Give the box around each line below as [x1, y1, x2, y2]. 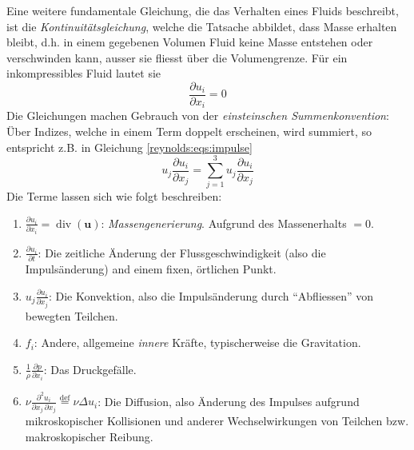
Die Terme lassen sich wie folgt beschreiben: [6, 188, 222, 205]
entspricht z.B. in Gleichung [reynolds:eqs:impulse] [6, 138, 253, 155]
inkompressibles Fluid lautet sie [6, 65, 161, 82]
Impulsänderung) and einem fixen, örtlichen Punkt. [25, 261, 277, 277]
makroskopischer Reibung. [25, 428, 153, 444]
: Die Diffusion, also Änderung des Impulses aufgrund [98, 392, 360, 409]
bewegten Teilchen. [25, 307, 118, 324]
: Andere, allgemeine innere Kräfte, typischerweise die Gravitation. [34, 334, 361, 351]
